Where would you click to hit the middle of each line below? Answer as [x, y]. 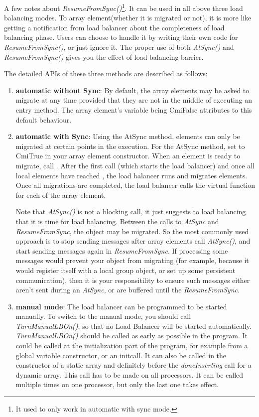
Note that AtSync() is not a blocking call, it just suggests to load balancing [131, 211]
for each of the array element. [61, 195]
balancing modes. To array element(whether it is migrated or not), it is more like [128, 18]
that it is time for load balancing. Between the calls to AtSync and [117, 221]
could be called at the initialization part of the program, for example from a [132, 346]
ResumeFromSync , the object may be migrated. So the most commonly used [132, 231]
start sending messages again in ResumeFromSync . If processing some [122, 250]
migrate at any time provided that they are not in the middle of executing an [134, 100]
